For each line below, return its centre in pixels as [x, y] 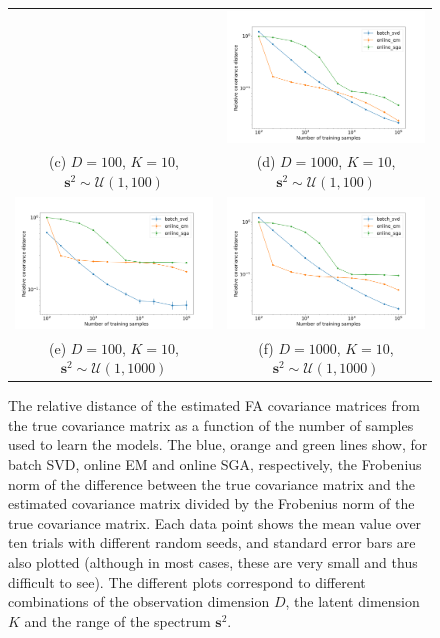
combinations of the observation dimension [139, 601]
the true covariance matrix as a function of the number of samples [211, 424]
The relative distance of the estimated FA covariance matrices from [214, 405]
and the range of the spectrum [117, 620]
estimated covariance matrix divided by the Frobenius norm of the [211, 503]
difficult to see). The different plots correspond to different [187, 581]
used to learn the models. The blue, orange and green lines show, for [218, 444]
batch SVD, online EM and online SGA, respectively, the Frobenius [215, 464]
